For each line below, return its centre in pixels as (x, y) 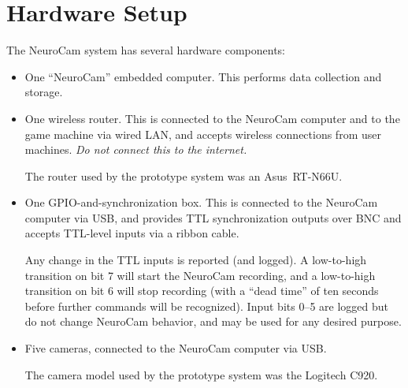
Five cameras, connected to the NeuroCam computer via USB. (176, 348)
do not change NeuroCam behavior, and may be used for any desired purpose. (213, 321)
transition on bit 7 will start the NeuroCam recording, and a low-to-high (200, 275)
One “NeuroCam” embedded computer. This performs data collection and (203, 76)
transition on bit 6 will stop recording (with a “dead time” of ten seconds (202, 291)
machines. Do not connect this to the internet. (136, 149)
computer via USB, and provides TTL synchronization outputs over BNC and (213, 217)
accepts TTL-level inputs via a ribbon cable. (132, 233)
